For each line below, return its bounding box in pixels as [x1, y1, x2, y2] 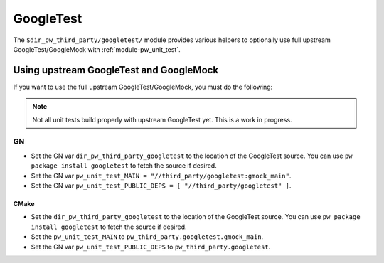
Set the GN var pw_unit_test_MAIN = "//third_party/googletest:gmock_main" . [31, 171, 292, 180]
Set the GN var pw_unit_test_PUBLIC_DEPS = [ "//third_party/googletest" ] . [31, 181, 292, 190]
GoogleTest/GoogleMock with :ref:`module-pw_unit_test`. [13, 45, 181, 53]
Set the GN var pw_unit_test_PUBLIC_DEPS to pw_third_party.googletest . [31, 242, 271, 251]
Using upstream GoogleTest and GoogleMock [13, 64, 219, 76]
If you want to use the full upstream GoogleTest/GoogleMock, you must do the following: [13, 82, 273, 91]
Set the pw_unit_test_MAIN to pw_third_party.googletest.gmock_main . [31, 232, 264, 241]
